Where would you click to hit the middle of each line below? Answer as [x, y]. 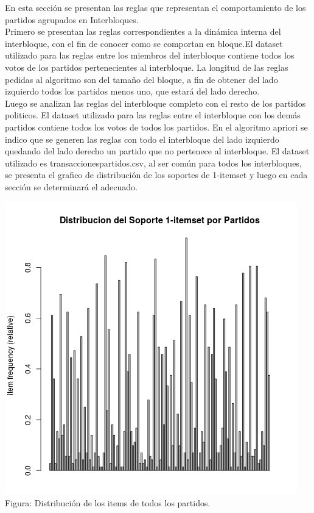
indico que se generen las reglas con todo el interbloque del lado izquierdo [142, 139]
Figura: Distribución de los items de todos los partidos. [108, 503]
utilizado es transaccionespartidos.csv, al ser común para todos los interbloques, [153, 163]
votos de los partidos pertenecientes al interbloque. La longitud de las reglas [147, 67]
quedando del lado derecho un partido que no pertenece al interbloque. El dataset [157, 151]
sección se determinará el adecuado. [71, 186]
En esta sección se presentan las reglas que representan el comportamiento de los [155, 7]
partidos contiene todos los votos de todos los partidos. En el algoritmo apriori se [156, 127]
